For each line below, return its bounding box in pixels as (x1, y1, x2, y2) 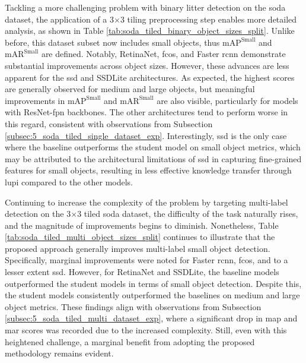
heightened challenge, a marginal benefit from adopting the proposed (5, 335, 255, 348)
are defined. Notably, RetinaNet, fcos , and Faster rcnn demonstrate (41, 48, 286, 60)
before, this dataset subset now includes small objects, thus (5, 36, 220, 48)
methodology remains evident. (5, 347, 114, 359)
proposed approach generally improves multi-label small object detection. (5, 242, 270, 254)
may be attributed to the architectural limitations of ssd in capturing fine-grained (5, 152, 302, 165)
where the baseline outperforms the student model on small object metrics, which (5, 141, 301, 153)
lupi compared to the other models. (5, 175, 133, 188)
